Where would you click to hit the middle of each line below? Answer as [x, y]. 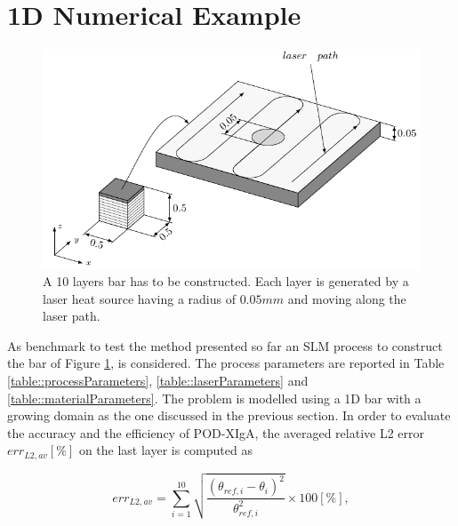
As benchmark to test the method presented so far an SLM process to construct [225, 345]
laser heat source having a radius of [139, 298]
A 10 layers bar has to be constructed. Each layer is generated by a [226, 281]
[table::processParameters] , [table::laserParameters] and [158, 380]
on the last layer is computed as [165, 450]
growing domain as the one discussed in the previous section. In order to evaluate [229, 415]
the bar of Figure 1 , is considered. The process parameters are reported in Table [226, 363]
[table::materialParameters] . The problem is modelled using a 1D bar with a [214, 398]
